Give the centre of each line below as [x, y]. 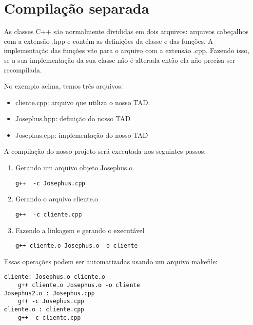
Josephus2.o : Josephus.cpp [49, 293]
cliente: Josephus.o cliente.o [55, 277]
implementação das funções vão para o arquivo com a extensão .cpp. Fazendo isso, [127, 50]
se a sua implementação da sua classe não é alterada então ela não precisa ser [120, 60]
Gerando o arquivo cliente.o [57, 199]
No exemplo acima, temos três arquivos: [64, 86]
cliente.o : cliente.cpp [44, 310]
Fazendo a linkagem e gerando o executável [80, 230]
